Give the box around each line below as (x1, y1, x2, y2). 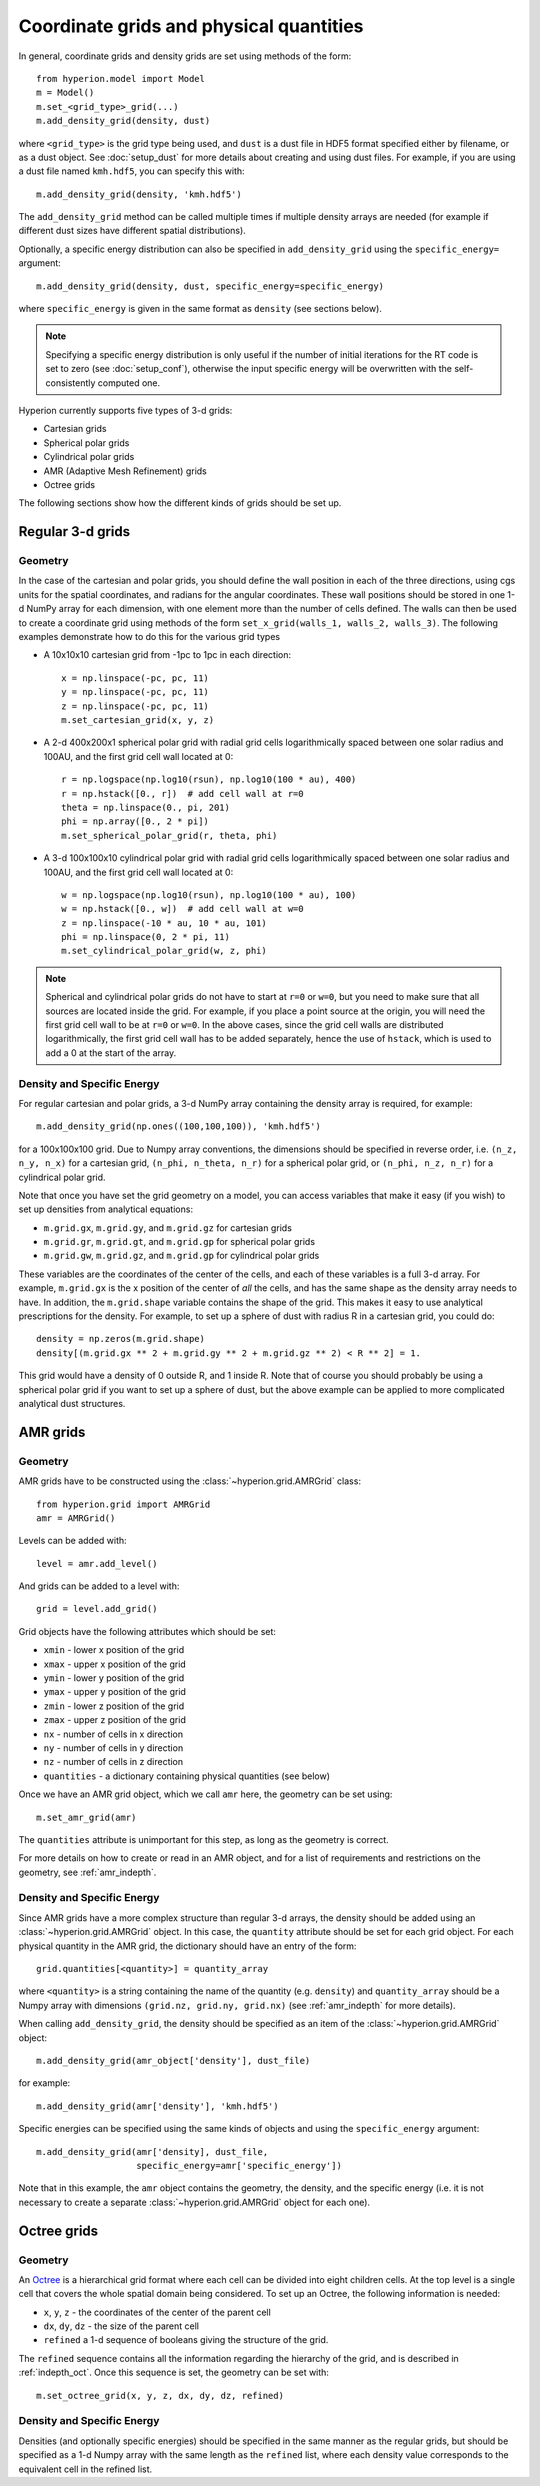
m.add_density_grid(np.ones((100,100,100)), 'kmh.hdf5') (36, 1121, 322, 1132)
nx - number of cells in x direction (43, 1728, 184, 1740)
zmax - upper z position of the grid (43, 1714, 187, 1726)
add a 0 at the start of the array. (45, 1046, 177, 1059)
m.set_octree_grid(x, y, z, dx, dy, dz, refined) (36, 2390, 285, 2401)
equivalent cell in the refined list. (18, 2463, 153, 2475)
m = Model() (36, 87, 95, 99)
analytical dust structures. (18, 1397, 126, 1409)
